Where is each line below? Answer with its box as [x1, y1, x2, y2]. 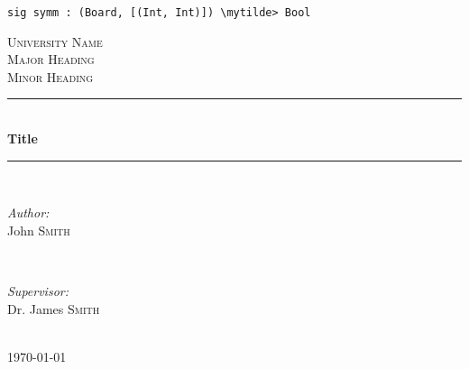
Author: [7, 203, 50, 222]
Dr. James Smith [7, 299, 100, 318]
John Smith [7, 220, 70, 239]
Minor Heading [7, 67, 94, 86]
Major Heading [7, 50, 95, 69]
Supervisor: [7, 281, 69, 300]
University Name [7, 32, 103, 51]
